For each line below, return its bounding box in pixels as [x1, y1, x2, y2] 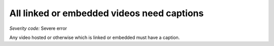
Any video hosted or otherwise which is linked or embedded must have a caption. [9, 34, 180, 40]
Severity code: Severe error [9, 25, 67, 31]
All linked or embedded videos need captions [9, 8, 204, 19]
